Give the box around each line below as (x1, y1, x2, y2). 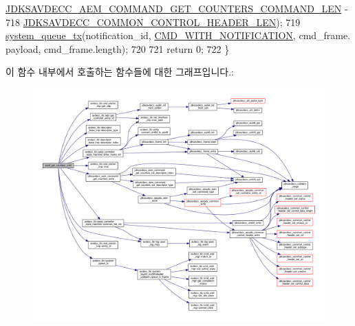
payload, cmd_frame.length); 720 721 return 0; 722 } (6, 41, 230, 56)
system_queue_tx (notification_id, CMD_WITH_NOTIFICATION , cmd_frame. (6, 28, 351, 43)
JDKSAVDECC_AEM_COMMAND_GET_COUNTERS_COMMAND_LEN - (6, 1, 348, 15)
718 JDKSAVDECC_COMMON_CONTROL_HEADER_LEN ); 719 (6, 14, 301, 29)
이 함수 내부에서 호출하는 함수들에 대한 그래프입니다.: (6, 65, 234, 79)
